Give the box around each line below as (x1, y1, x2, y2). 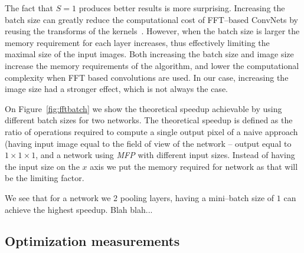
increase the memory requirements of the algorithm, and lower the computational (5, 59, 299, 71)
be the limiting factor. (5, 172, 84, 184)
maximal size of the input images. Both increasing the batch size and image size (5, 48, 294, 60)
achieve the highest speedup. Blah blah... (5, 203, 153, 215)
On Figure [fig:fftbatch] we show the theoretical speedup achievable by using (5, 102, 282, 114)
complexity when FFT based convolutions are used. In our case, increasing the (5, 71, 289, 83)
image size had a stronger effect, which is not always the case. (5, 83, 228, 95)
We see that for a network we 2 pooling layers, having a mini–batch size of (5, 191, 274, 203)
